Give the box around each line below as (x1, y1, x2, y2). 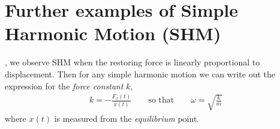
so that (148, 96, 174, 105)
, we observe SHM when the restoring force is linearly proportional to (5, 56, 260, 68)
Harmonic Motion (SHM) (5, 21, 221, 46)
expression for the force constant (5, 79, 124, 92)
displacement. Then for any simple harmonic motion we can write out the (5, 67, 275, 80)
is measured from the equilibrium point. (54, 112, 200, 124)
